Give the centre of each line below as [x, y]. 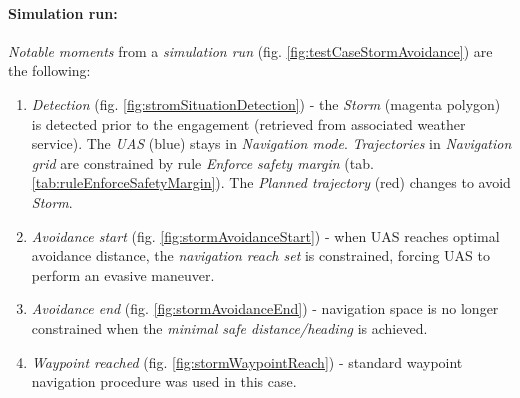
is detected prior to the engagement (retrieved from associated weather [248, 123]
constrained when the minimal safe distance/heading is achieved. [229, 327]
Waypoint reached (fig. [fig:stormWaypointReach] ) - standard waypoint [247, 361]
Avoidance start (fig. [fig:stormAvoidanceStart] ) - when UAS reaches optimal [265, 235]
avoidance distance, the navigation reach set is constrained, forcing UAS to [260, 255]
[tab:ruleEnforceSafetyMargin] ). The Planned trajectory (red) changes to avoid [271, 182]
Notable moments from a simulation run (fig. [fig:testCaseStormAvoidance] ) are [250, 50]
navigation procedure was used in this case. [164, 381]
